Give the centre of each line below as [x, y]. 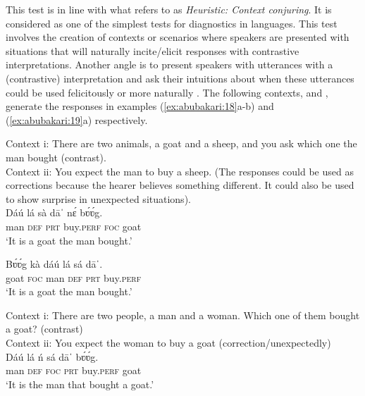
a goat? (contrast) [44, 329]
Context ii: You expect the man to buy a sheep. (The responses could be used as [180, 171]
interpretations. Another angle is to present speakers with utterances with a [169, 64]
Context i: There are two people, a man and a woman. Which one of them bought [183, 315]
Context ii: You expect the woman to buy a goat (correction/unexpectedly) [168, 343]
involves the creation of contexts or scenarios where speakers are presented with [178, 37]
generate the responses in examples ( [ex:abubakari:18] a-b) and [140, 106]
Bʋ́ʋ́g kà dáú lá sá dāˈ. [54, 264]
